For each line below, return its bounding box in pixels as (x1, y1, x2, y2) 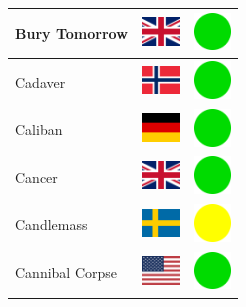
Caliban (15, 119, 63, 140)
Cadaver (15, 71, 66, 92)
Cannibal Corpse (15, 262, 118, 283)
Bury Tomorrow (15, 22, 128, 43)
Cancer (15, 166, 58, 187)
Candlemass (15, 214, 88, 235)
